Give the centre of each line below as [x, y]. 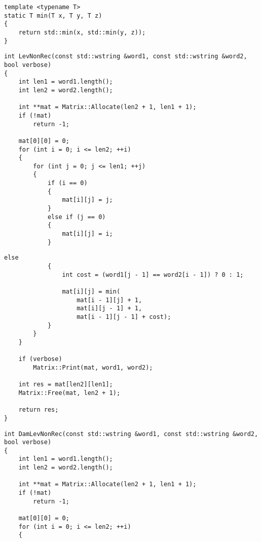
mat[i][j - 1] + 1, [109, 309]
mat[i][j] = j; [87, 200]
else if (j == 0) [77, 217]
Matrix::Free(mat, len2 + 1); [69, 393]
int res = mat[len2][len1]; [66, 385]
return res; [39, 410]
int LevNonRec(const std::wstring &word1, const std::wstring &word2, [126, 57]
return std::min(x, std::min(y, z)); [82, 32]
